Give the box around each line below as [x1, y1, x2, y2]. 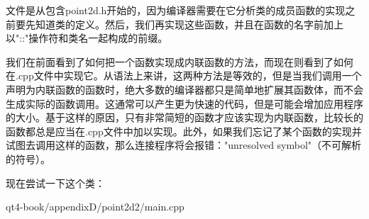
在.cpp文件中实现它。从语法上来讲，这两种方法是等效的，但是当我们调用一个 [6, 68, 362, 83]
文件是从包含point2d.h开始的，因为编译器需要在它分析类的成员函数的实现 [6, 3, 346, 17]
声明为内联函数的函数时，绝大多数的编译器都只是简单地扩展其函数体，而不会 [6, 82, 363, 96]
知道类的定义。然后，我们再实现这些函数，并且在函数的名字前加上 [35, 16, 343, 31]
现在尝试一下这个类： [6, 175, 105, 190]
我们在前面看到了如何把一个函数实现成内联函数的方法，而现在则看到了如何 [6, 54, 353, 69]
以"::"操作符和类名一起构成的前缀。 [6, 30, 168, 45]
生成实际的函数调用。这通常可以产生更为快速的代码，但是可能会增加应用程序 [6, 96, 363, 111]
